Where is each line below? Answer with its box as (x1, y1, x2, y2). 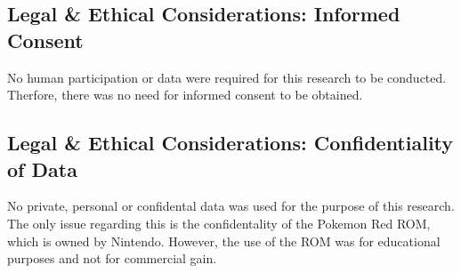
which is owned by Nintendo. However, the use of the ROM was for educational (7, 231, 441, 250)
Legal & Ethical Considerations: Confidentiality (7, 129, 454, 157)
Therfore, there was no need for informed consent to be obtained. (7, 85, 363, 104)
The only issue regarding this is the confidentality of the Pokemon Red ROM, (7, 213, 431, 232)
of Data (7, 155, 77, 182)
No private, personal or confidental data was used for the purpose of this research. (7, 197, 455, 215)
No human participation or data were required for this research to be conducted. (7, 68, 447, 86)
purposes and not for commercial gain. (7, 249, 217, 268)
